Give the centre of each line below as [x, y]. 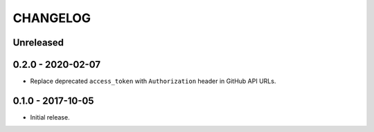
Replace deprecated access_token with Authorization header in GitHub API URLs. [153, 81]
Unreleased [38, 43]
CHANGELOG [52, 18]
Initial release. [50, 117]
